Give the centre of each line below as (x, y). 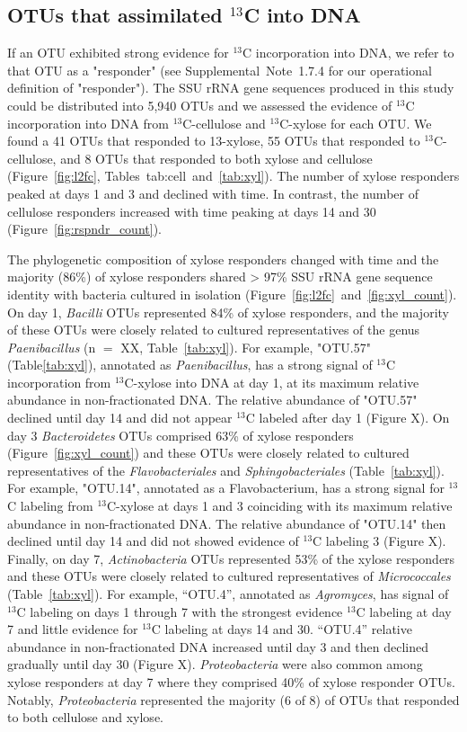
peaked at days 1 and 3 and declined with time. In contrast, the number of (213, 193)
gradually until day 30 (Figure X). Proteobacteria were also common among (215, 664)
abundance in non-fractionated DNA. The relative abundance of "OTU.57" (212, 400)
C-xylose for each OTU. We (356, 123)
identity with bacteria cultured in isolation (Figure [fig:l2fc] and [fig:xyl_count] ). (232, 294)
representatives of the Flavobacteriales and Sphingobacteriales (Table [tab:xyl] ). (226, 470)
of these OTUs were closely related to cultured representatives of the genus (214, 330)
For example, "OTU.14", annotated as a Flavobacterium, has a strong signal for (226, 488)
